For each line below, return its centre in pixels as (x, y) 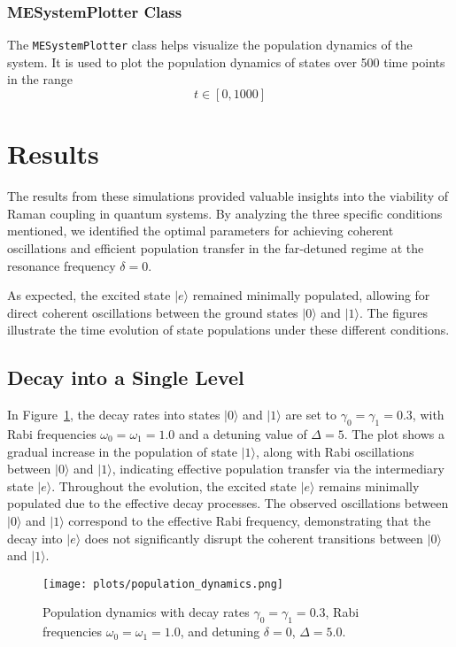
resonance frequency (62, 265)
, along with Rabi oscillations (335, 451)
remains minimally (369, 485)
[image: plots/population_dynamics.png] (163, 584)
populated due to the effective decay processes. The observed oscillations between (228, 503)
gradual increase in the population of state (123, 451)
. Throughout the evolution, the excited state (174, 485)
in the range (40, 79)
